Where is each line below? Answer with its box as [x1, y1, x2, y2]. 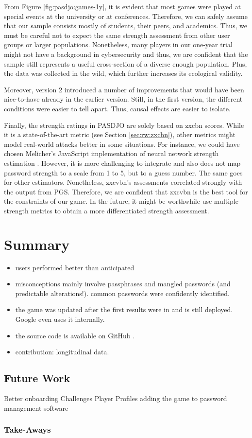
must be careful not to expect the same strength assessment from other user [4, 30, 230, 40]
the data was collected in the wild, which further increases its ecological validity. [4, 68, 243, 78]
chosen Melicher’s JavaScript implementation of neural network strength [4, 148, 219, 158]
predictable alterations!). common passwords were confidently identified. [15, 288, 230, 298]
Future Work [4, 370, 70, 385]
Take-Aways [4, 423, 51, 436]
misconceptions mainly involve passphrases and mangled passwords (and [15, 279, 231, 289]
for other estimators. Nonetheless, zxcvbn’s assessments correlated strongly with [4, 177, 242, 187]
